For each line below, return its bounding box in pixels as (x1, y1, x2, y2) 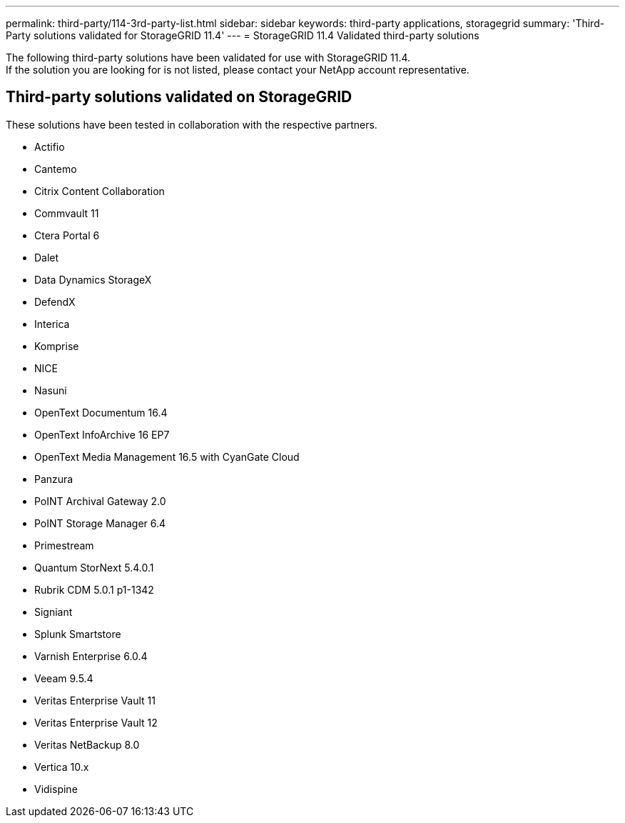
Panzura (34, 472, 73, 485)
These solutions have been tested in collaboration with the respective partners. (6, 118, 377, 131)
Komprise (34, 339, 79, 352)
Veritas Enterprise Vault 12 (34, 716, 158, 729)
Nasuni (34, 384, 67, 396)
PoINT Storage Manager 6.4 (34, 517, 166, 529)
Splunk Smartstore (34, 627, 121, 640)
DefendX (34, 295, 76, 308)
